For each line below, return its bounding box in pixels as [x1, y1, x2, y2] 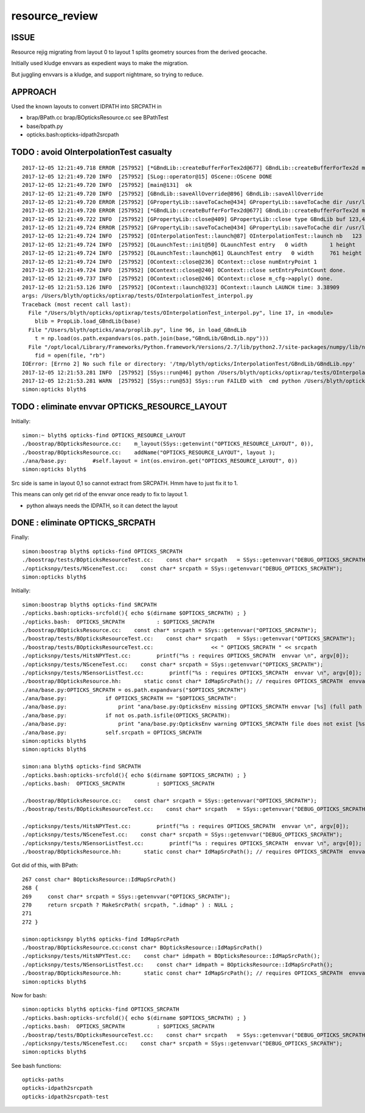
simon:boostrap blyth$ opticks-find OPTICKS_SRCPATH [22, 548, 182, 555]
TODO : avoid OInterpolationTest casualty [11, 147, 173, 157]
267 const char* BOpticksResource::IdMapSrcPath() [22, 876, 176, 883]
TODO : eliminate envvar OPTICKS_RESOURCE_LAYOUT [11, 402, 228, 412]
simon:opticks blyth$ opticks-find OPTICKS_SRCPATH [22, 1006, 179, 1013]
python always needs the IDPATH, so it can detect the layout [26, 502, 178, 509]
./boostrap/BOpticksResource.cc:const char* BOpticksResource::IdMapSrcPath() [22, 944, 263, 951]
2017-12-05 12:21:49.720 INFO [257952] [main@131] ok [22, 181, 192, 189]
